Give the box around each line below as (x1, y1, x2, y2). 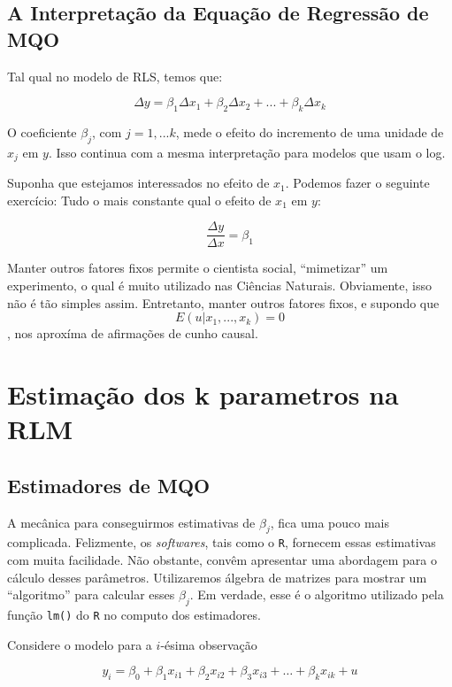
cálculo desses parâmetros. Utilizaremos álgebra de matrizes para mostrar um (7, 567, 427, 586)
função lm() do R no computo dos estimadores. (7, 606, 261, 624)
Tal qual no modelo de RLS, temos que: (7, 66, 223, 85)
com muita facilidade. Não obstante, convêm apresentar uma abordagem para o (7, 551, 438, 569)
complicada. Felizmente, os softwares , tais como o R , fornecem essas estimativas (7, 533, 436, 552)
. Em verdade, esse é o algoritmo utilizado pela (189, 585, 444, 604)
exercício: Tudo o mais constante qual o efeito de (7, 190, 272, 209)
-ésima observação (160, 635, 257, 653)
